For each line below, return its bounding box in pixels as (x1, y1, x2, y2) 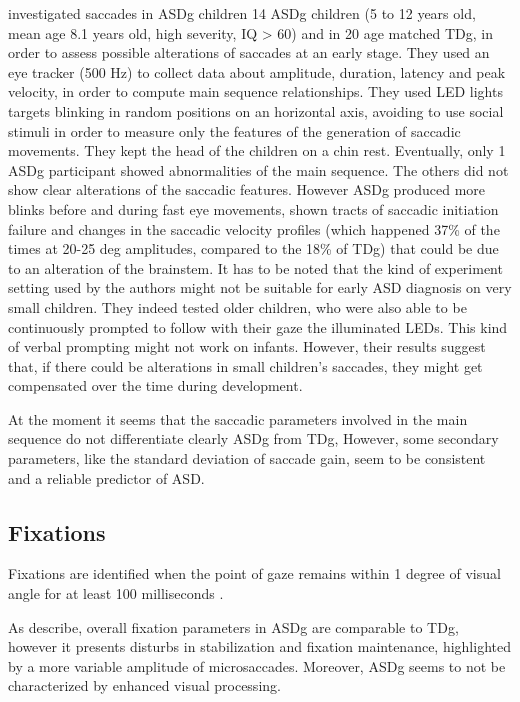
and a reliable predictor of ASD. (8, 467, 205, 488)
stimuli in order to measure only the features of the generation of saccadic (8, 120, 461, 141)
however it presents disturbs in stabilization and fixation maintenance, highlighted (8, 636, 511, 657)
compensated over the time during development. (8, 375, 303, 396)
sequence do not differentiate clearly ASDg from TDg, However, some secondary (8, 428, 499, 449)
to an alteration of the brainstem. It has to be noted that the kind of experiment (8, 257, 503, 278)
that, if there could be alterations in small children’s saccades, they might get (8, 355, 483, 376)
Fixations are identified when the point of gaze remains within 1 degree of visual (8, 563, 501, 584)
